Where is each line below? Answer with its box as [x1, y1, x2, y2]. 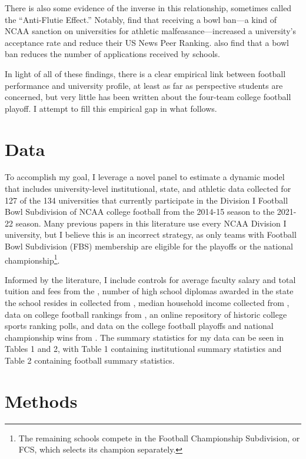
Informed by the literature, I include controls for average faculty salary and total [5, 273, 296, 285]
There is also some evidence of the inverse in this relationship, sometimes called [5, 2, 292, 14]
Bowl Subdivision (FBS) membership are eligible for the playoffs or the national [5, 240, 293, 252]
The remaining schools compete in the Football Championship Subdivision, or [18, 431, 300, 444]
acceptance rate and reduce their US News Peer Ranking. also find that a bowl [5, 36, 289, 48]
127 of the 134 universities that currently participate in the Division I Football [5, 194, 288, 206]
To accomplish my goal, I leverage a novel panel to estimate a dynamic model [5, 171, 285, 183]
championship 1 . [5, 252, 60, 266]
